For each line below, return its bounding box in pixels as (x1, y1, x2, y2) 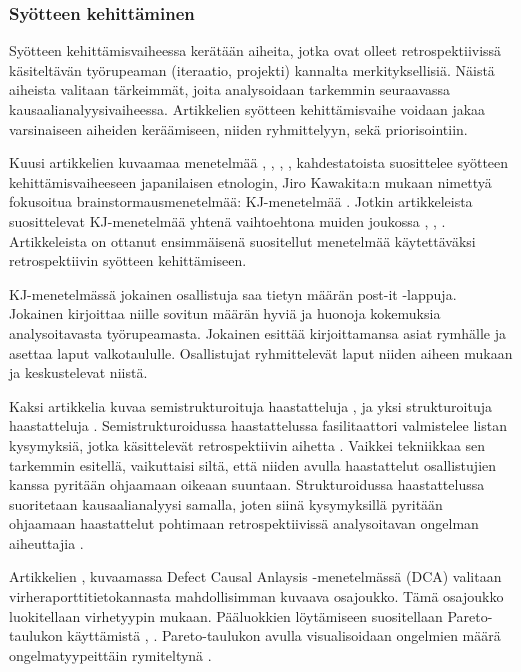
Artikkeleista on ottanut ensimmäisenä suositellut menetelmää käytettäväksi (9, 230, 476, 251)
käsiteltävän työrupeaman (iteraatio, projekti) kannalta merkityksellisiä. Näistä (9, 59, 495, 80)
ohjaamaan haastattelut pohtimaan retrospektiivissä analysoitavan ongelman (9, 513, 479, 534)
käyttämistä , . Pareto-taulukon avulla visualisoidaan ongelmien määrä (67, 625, 501, 646)
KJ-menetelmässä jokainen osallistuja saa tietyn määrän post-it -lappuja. (9, 283, 457, 304)
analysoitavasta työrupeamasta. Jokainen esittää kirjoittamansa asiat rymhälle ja (9, 322, 507, 343)
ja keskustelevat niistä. (9, 362, 148, 383)
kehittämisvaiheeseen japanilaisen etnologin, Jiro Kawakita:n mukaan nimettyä (9, 171, 492, 192)
